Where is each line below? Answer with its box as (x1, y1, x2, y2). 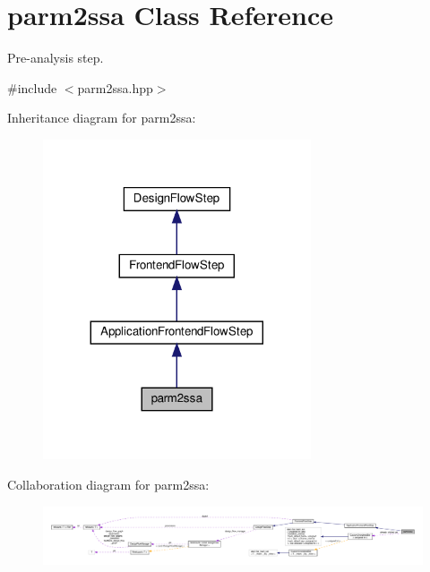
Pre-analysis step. (7, 48, 104, 67)
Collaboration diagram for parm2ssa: (7, 474, 210, 493)
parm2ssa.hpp (77, 78, 153, 97)
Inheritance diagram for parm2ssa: (7, 108, 196, 127)
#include (7, 78, 57, 97)
